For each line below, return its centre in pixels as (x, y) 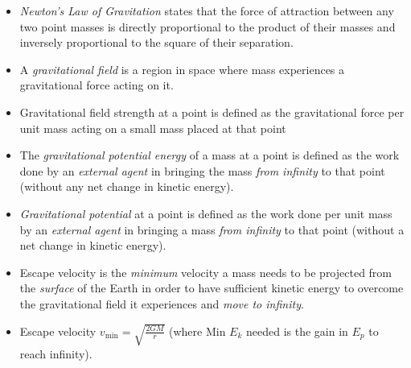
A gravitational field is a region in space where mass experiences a (182, 69)
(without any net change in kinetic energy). (127, 186)
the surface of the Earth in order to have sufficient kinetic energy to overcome (212, 288)
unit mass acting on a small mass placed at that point (153, 128)
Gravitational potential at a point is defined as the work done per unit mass (206, 213)
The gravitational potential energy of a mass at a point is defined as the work (210, 155)
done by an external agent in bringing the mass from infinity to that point (202, 170)
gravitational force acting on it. (97, 85)
